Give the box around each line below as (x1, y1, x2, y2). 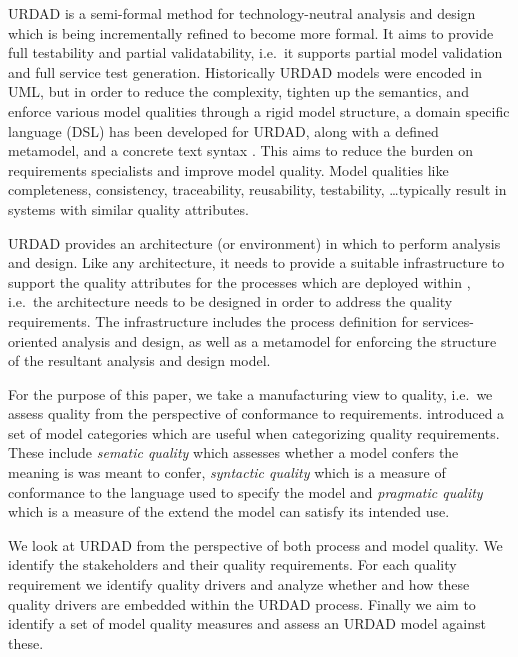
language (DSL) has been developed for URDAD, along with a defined (8, 120, 439, 141)
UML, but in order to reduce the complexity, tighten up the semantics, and (8, 81, 469, 102)
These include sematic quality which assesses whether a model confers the (8, 442, 459, 463)
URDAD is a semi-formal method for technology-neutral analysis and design (8, 3, 476, 23)
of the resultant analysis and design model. (8, 350, 271, 371)
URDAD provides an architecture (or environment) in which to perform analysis (8, 232, 501, 253)
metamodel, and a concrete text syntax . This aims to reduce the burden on (8, 140, 474, 161)
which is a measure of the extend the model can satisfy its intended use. (8, 501, 450, 522)
